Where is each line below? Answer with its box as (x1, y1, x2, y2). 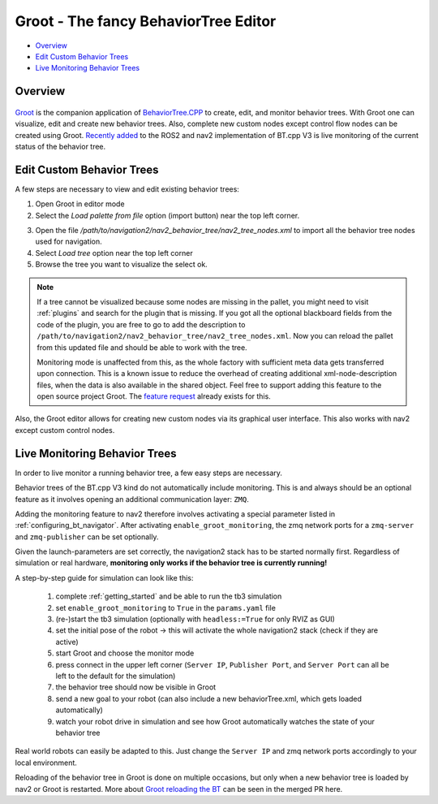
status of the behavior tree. (15, 141, 106, 151)
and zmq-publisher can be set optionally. (15, 532, 159, 542)
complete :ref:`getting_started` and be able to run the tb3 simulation (55, 591, 282, 601)
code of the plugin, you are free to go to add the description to (36, 319, 246, 329)
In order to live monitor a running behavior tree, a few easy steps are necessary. (15, 468, 283, 478)
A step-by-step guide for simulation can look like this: (15, 573, 194, 582)
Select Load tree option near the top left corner (35, 248, 194, 257)
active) (55, 637, 79, 646)
